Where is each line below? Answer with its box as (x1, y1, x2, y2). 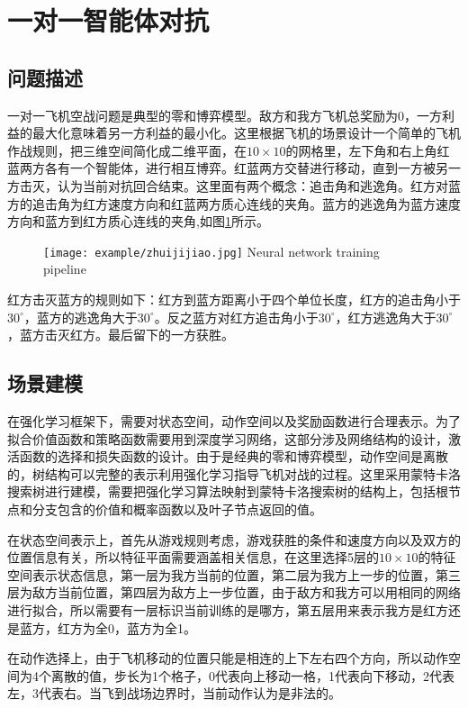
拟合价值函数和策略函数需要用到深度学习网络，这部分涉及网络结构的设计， (7, 429, 448, 448)
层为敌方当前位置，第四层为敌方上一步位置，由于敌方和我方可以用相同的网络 (7, 583, 461, 602)
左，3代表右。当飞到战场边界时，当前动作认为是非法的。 (7, 684, 341, 703)
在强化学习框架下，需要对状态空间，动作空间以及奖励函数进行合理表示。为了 (7, 411, 461, 430)
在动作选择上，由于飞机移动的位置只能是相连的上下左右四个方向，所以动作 (7, 649, 448, 667)
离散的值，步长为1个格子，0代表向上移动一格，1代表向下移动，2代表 (50, 666, 454, 685)
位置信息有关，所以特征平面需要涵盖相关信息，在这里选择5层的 (7, 548, 379, 567)
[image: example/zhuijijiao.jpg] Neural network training (43, 241, 380, 260)
